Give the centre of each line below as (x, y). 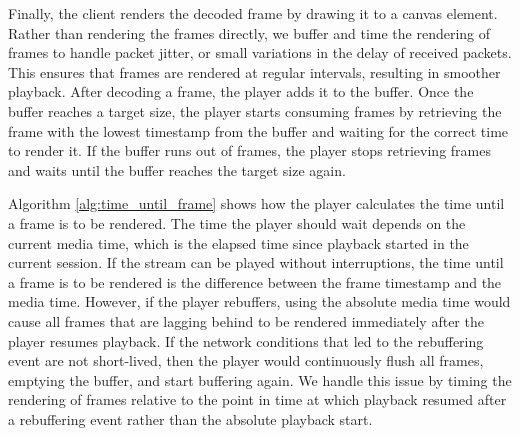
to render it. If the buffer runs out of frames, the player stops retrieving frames (249, 150)
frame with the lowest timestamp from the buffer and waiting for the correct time (258, 130)
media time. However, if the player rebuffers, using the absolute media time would (259, 301)
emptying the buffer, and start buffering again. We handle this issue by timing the (260, 379)
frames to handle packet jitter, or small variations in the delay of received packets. (260, 52)
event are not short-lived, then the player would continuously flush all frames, (246, 360)
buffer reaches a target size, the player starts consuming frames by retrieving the (255, 110)
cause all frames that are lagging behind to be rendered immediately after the (246, 320)
